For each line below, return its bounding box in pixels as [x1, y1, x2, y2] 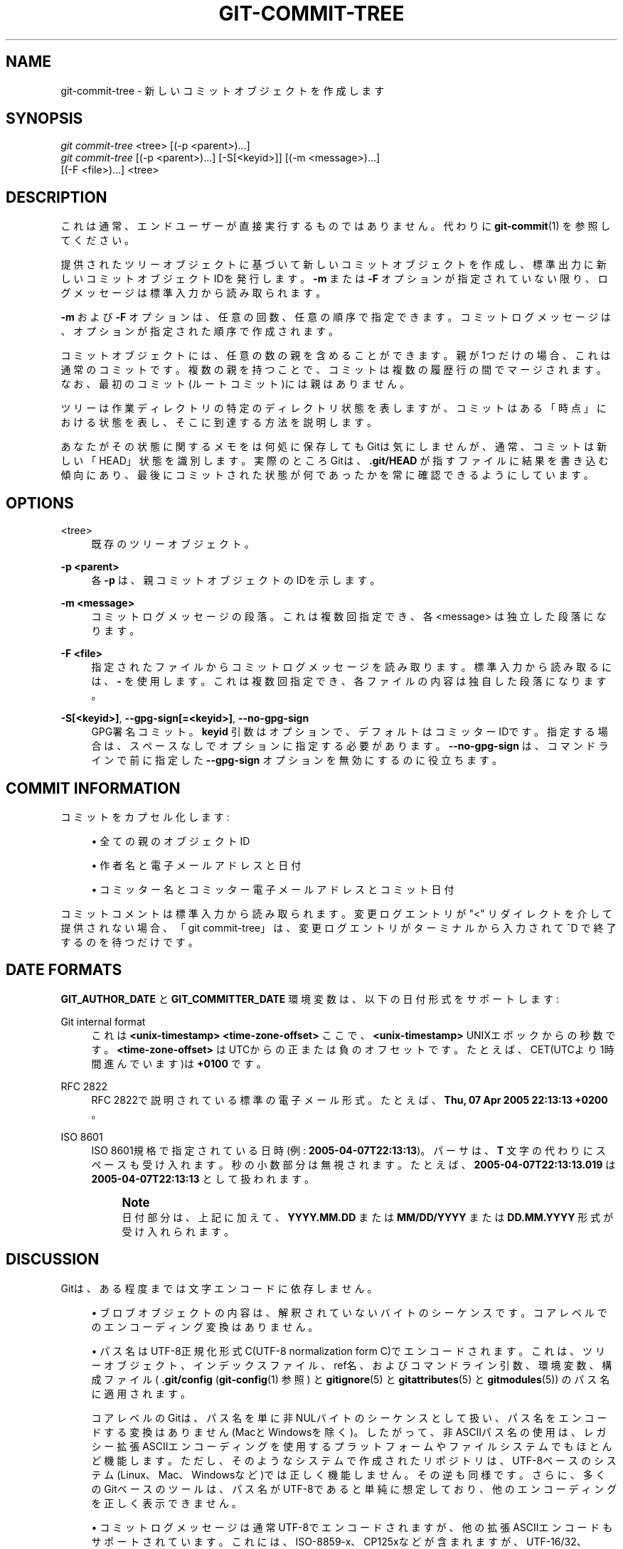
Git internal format [60, 1015, 146, 1028]
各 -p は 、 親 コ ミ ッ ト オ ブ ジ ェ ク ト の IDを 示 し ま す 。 [91, 574, 380, 587]
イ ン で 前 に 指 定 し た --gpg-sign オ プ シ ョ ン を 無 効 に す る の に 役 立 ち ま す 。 [91, 754, 502, 767]
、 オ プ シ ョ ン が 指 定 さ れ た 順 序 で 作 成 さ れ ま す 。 [60, 325, 339, 338]
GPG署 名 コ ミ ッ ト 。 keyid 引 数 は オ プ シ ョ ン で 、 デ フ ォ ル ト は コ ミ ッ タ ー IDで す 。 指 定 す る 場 [91, 725, 608, 738]
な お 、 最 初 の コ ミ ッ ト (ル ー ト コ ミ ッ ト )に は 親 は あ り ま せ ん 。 [60, 378, 410, 390]
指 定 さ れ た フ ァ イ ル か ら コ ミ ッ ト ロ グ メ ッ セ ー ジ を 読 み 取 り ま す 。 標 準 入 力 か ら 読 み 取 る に [91, 661, 612, 674]
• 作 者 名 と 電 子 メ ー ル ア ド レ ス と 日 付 [91, 858, 302, 871]
